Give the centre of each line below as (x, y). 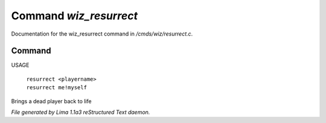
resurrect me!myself (57, 88)
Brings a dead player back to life (51, 101)
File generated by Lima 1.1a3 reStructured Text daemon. (81, 112)
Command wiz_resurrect (75, 16)
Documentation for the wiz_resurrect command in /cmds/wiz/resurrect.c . (102, 34)
